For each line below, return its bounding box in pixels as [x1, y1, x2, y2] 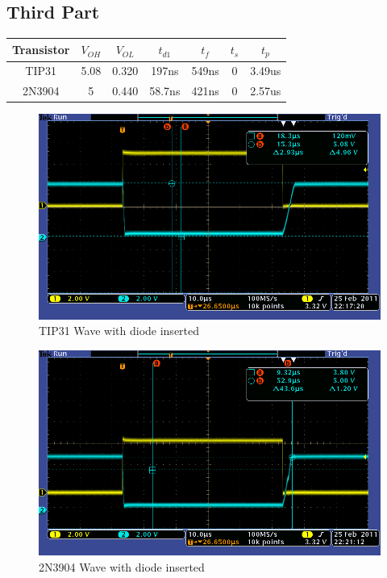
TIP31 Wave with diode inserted [39, 322, 200, 339]
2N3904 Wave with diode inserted [39, 558, 205, 575]
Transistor [12, 41, 70, 58]
